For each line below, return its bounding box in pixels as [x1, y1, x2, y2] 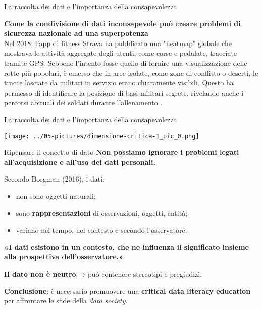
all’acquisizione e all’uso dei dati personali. [4, 156, 155, 167]
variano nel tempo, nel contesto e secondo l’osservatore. [16, 225, 187, 235]
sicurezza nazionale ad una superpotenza [4, 28, 148, 38]
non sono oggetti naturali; [16, 190, 96, 201]
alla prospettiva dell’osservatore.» [4, 251, 124, 262]
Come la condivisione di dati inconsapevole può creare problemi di [4, 18, 241, 28]
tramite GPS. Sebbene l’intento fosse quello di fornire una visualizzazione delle [4, 57, 247, 68]
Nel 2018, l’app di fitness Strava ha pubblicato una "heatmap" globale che [4, 37, 232, 48]
